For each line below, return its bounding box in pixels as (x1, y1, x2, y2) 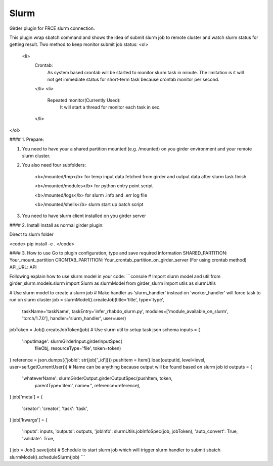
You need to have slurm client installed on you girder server (22, 213, 146, 219)
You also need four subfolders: (22, 162, 86, 168)
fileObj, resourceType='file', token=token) (34, 345, 121, 351)
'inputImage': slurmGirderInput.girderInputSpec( (22, 338, 122, 344)
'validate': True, (22, 435, 55, 441)
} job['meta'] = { (9, 394, 43, 400)
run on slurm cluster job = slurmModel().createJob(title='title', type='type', (9, 297, 164, 303)
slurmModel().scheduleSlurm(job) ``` (9, 454, 85, 460)
